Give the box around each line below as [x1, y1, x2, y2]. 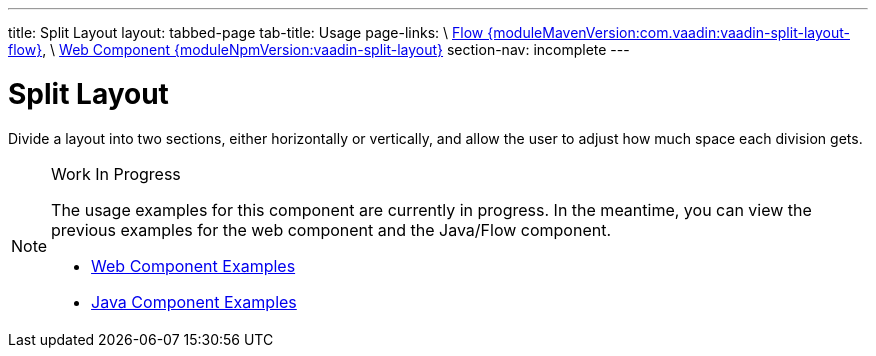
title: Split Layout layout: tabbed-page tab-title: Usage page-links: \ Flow [8, 24, 484, 41]
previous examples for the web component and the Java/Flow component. [51, 219, 612, 240]
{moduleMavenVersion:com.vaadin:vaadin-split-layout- [487, 24, 850, 41]
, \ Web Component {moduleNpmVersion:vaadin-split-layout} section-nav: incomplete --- [42, 41, 630, 58]
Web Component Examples [91, 255, 296, 276]
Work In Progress [51, 163, 181, 184]
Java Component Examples [91, 291, 297, 312]
